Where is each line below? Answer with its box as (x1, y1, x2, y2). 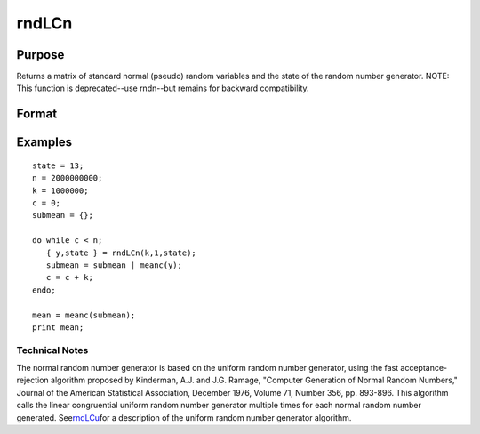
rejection (16, 374, 49, 386)
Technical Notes (16, 343, 89, 356)
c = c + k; (45, 272, 93, 283)
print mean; (32, 322, 84, 333)
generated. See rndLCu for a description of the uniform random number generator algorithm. (16, 412, 352, 422)
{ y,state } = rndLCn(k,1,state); (45, 247, 197, 258)
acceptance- (400, 363, 448, 374)
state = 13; (32, 160, 84, 171)
